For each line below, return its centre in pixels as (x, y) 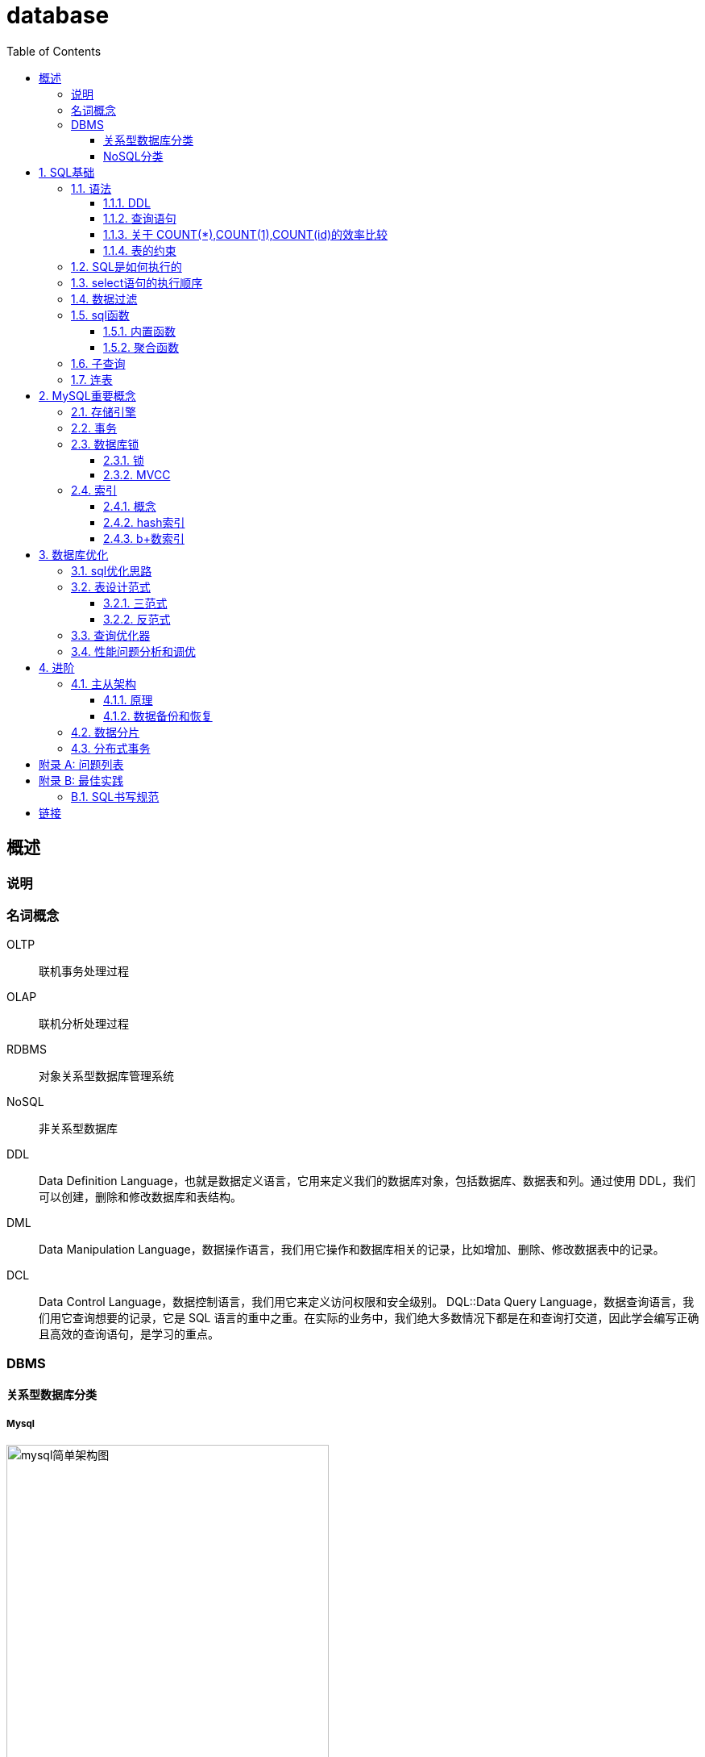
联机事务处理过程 (84, 971)
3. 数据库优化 (74, 554)
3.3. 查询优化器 (111, 635)
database (58, 15)
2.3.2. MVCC (137, 474)
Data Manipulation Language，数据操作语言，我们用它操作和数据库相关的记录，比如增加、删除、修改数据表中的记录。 (352, 1250)
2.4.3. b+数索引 (144, 538)
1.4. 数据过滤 (104, 298)
